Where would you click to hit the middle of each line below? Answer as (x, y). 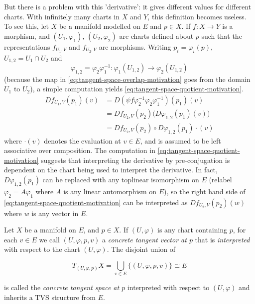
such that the (222, 36)
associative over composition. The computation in (80, 150)
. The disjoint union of (141, 249)
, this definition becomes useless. (197, 16)
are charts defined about (156, 36)
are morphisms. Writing (135, 46)
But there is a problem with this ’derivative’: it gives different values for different (128, 6)
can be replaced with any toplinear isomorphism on (121, 180)
